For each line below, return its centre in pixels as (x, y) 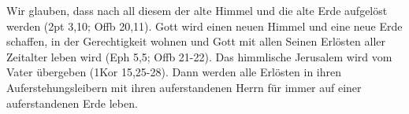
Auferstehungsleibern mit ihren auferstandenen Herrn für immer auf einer (184, 87)
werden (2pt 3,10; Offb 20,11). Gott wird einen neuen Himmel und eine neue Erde (204, 26)
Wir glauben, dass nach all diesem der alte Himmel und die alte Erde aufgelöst (197, 10)
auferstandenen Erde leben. (72, 103)
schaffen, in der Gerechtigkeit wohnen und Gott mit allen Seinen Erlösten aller (196, 41)
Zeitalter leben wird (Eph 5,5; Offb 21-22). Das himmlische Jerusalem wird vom (199, 56)
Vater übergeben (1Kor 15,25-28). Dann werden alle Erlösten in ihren (174, 72)
